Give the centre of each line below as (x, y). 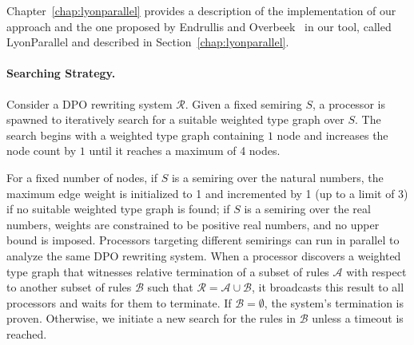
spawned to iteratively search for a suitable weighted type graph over (175, 119)
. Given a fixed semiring (243, 103)
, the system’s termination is (334, 302)
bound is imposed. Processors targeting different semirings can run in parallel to (203, 240)
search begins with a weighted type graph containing (135, 135)
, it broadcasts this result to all (328, 287)
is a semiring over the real (307, 209)
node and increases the (332, 135)
